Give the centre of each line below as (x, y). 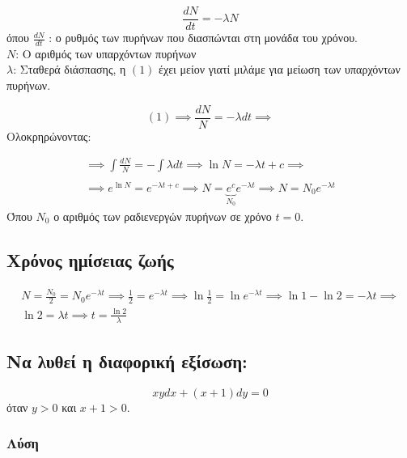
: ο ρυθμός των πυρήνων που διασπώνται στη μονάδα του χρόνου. (203, 38)
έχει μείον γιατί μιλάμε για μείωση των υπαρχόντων (280, 69)
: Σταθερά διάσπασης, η (70, 69)
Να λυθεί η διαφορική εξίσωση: (127, 361)
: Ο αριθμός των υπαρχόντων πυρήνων (106, 53)
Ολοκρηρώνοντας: (49, 136)
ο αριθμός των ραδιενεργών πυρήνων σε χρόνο (163, 216)
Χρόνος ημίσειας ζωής (90, 259)
